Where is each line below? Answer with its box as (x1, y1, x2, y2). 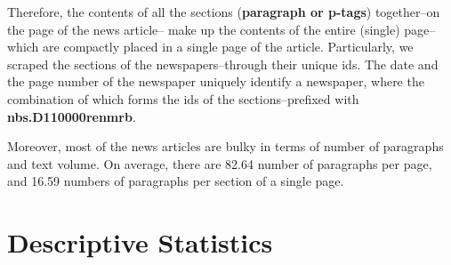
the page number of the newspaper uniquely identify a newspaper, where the (7, 72, 424, 91)
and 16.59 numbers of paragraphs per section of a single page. (7, 172, 344, 190)
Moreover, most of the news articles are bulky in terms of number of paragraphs (7, 137, 444, 156)
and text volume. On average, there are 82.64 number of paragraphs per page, (7, 154, 432, 173)
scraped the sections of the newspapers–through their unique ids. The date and (7, 54, 439, 73)
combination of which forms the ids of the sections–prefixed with (7, 89, 359, 108)
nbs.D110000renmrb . (7, 107, 136, 125)
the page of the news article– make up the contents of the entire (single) (7, 20, 400, 38)
